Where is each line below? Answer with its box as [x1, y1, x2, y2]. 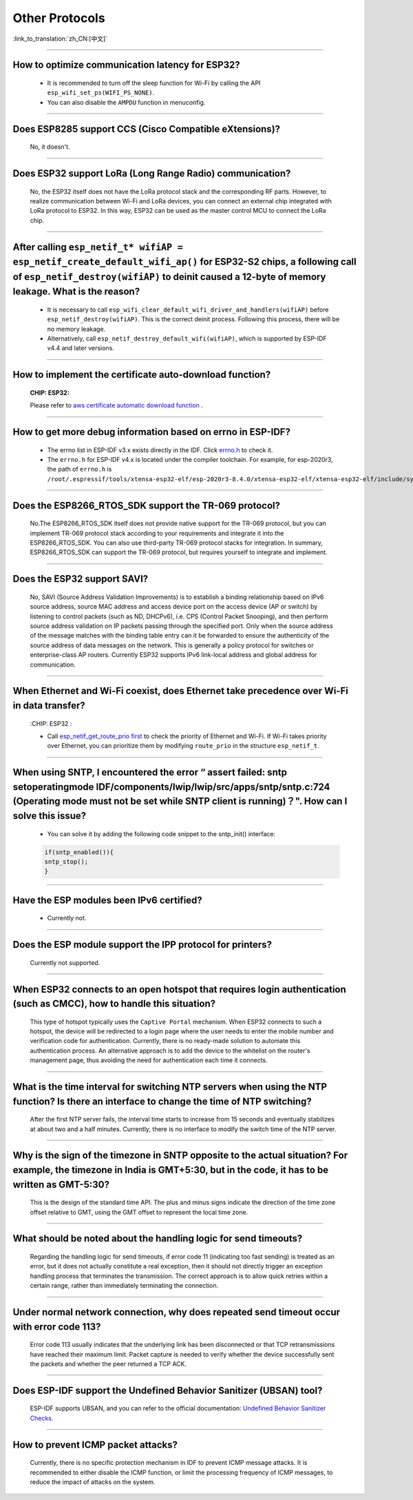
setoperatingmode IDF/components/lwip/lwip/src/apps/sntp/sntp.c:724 [12, 781, 330, 793]
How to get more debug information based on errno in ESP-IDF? [12, 426, 290, 438]
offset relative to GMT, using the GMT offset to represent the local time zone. [30, 1208, 248, 1216]
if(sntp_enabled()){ [44, 848, 114, 856]
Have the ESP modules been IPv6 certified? [12, 894, 202, 906]
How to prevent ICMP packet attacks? [12, 1439, 178, 1450]
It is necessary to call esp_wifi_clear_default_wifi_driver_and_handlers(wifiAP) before [47, 305, 329, 314]
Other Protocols [12, 10, 106, 26]
